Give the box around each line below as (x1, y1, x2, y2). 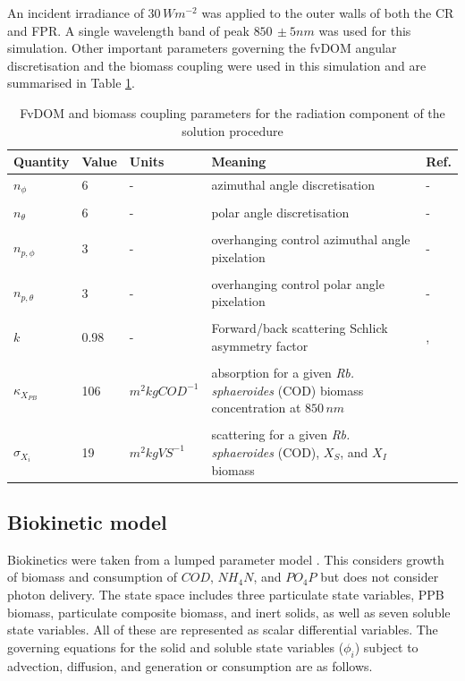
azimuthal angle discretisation (211, 175, 376, 194)
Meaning (211, 152, 266, 171)
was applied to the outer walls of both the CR (201, 4, 454, 21)
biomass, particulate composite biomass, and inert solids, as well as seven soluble (7, 602, 451, 621)
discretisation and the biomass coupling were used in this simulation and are (7, 55, 427, 74)
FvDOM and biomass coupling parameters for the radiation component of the (20, 103, 445, 122)
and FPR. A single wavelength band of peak (7, 21, 249, 39)
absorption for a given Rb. (211, 363, 355, 382)
